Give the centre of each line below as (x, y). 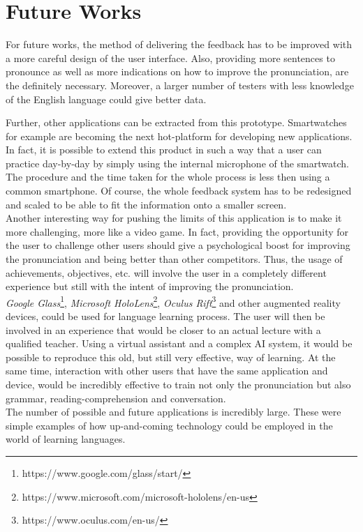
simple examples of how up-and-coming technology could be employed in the (169, 425)
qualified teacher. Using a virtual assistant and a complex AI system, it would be (179, 343)
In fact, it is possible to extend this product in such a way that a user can (164, 150)
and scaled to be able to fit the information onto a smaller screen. (146, 204)
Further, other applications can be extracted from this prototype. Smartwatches (176, 122)
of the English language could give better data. (106, 99)
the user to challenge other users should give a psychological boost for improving (178, 245)
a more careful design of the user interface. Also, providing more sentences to (170, 58)
